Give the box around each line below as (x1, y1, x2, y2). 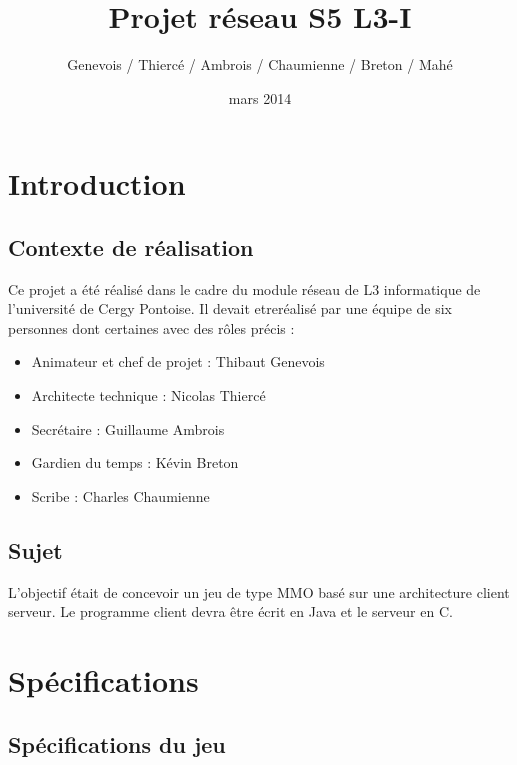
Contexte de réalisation (8, 231, 254, 262)
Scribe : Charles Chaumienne (31, 485, 210, 506)
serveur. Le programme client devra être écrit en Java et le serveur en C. (8, 601, 453, 622)
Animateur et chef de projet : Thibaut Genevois (31, 351, 325, 372)
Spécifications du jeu (8, 728, 226, 759)
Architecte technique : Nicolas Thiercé (31, 385, 266, 406)
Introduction (8, 163, 186, 204)
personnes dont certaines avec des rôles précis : (8, 317, 295, 338)
